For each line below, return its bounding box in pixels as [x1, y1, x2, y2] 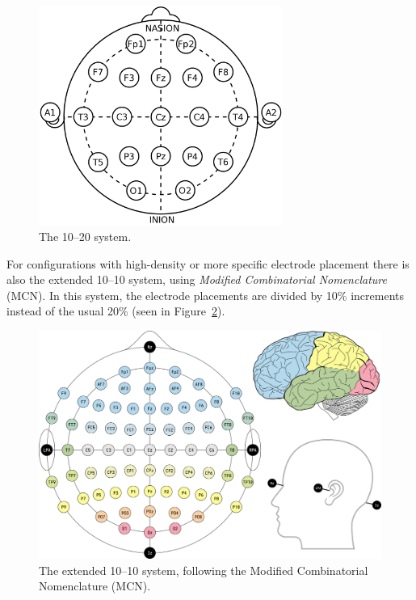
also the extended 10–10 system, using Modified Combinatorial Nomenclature [6, 271, 387, 288]
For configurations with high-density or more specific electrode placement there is [6, 255, 410, 272]
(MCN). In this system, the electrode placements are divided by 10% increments [6, 286, 405, 303]
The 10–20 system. [39, 228, 132, 245]
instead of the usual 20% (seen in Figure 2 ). [6, 302, 225, 319]
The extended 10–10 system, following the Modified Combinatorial [39, 561, 368, 578]
